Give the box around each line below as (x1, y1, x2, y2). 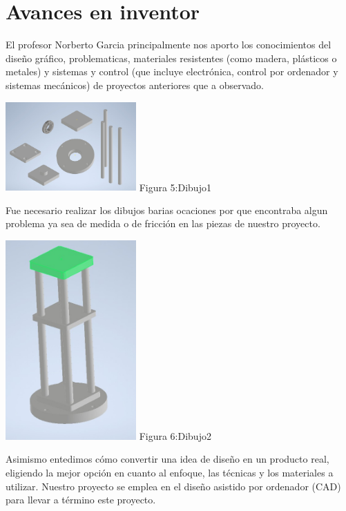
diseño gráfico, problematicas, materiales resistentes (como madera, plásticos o (6, 50, 337, 65)
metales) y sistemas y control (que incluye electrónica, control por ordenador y (6, 64, 338, 79)
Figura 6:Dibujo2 (139, 428, 211, 443)
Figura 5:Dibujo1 (139, 180, 211, 194)
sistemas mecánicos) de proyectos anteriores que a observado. (6, 77, 264, 92)
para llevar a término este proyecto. (6, 492, 156, 507)
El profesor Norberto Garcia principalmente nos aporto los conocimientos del (6, 37, 331, 52)
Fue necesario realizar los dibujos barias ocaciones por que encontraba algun (6, 202, 328, 217)
